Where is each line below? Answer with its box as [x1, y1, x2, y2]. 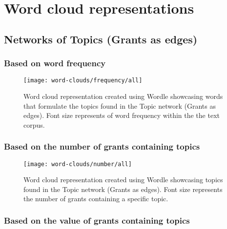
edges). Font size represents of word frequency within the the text [23, 110, 220, 120]
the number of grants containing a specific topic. [23, 193, 168, 204]
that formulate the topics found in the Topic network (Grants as [23, 100, 216, 111]
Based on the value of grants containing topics [4, 214, 190, 226]
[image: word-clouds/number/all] [23, 160, 132, 168]
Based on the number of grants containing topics [4, 140, 200, 153]
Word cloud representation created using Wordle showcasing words [23, 91, 223, 101]
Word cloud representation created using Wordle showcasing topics [23, 174, 223, 185]
